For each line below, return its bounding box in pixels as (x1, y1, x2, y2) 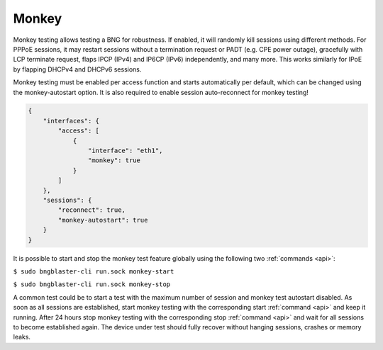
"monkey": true (87, 157, 141, 164)
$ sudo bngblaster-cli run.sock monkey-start (13, 267, 174, 276)
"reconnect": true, (57, 206, 126, 214)
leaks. (13, 333, 31, 341)
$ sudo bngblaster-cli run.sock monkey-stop (13, 281, 171, 288)
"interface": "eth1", (87, 147, 163, 155)
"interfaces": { (43, 117, 99, 125)
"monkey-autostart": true (57, 216, 148, 224)
